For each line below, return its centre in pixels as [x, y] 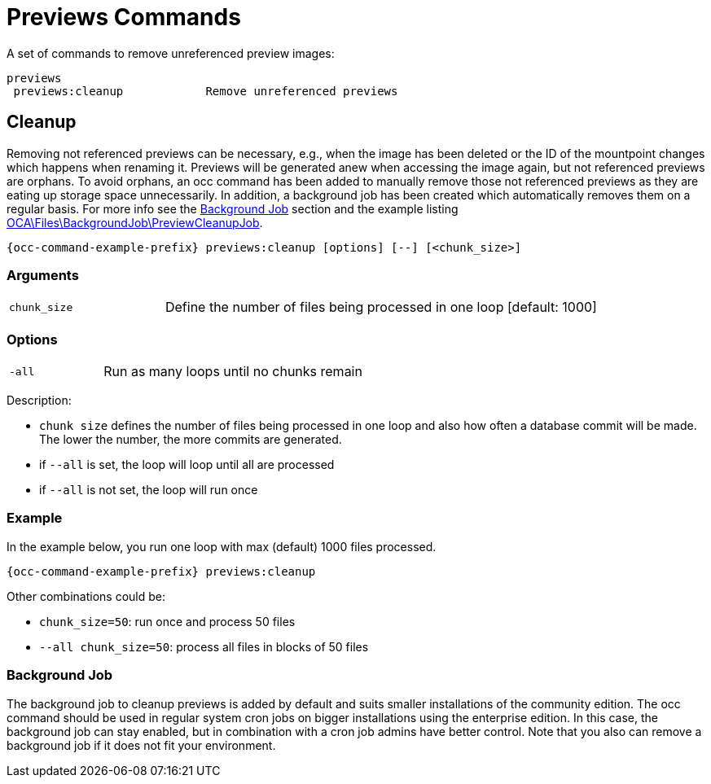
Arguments [43, 275]
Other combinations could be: [86, 596]
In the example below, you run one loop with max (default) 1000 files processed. [222, 546]
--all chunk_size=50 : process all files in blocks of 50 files [204, 646]
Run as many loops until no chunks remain [233, 372]
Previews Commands [124, 17]
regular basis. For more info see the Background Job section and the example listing [233, 208]
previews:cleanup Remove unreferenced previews [206, 91]
